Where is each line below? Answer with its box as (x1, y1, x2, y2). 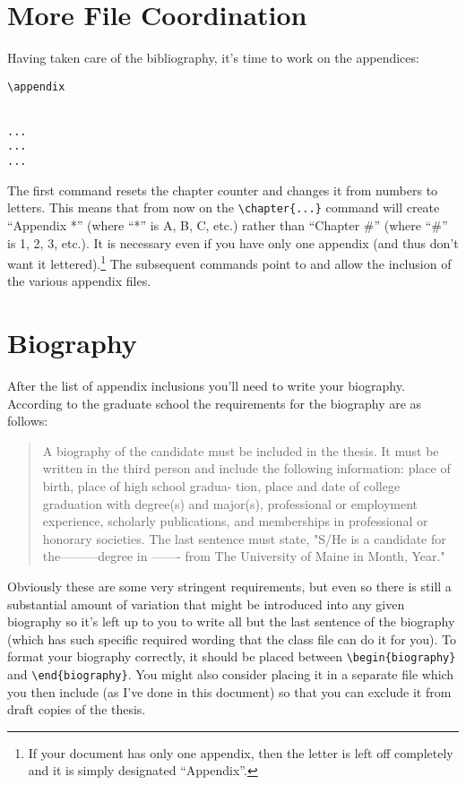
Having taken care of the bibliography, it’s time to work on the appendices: (7, 48, 419, 67)
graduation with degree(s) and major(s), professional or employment (42, 494, 418, 513)
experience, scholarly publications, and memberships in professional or (42, 512, 428, 531)
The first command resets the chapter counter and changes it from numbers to (7, 180, 438, 199)
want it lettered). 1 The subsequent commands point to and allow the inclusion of (7, 252, 452, 272)
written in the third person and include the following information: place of (42, 459, 451, 478)
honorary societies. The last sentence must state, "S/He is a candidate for (42, 529, 446, 548)
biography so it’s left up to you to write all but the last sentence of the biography (7, 612, 455, 631)
